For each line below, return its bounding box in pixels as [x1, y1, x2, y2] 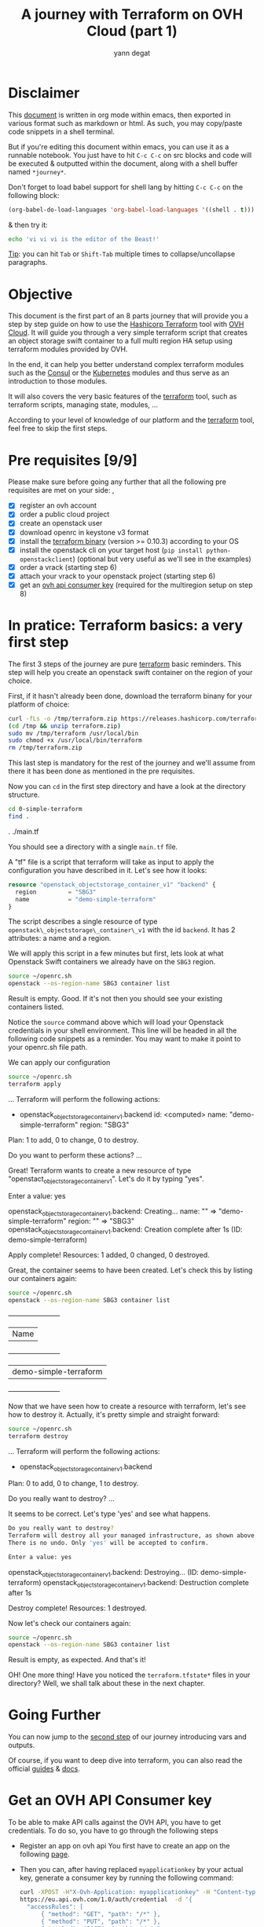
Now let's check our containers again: [8, 1618, 131, 1628]
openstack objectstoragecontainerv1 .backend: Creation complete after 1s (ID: [8, 1224, 243, 1236]
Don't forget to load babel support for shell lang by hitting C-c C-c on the [8, 182, 244, 192]
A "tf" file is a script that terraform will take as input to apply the [8, 857, 214, 866]
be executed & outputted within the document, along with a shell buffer [8, 159, 238, 168]
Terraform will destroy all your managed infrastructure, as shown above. [8, 1532, 258, 1540]
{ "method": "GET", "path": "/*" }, [40, 1910, 161, 1918]
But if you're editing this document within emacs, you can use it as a [8, 141, 229, 151]
